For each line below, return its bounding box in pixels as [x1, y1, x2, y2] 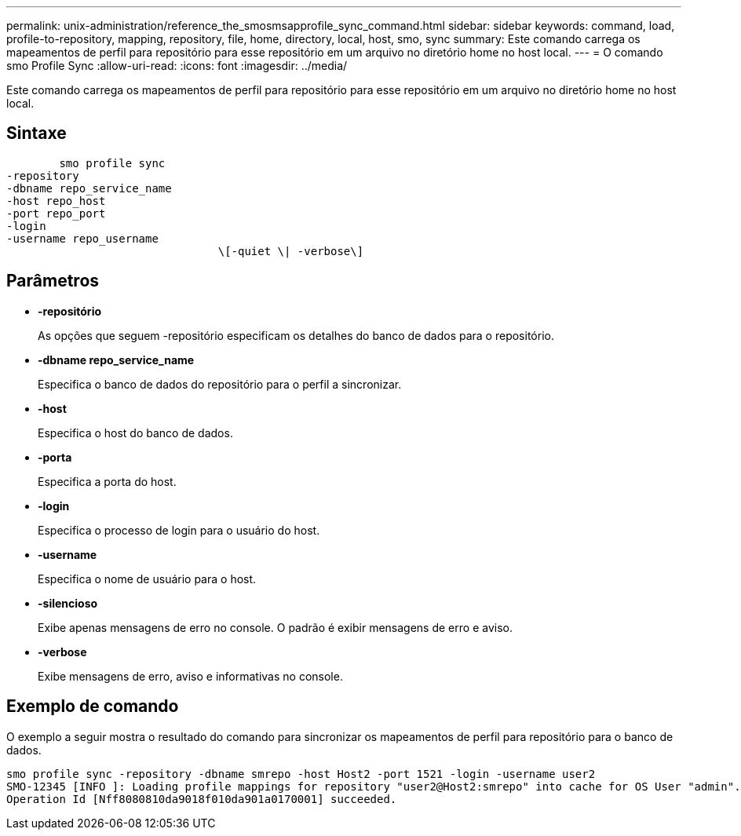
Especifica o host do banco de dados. [38, 425, 233, 440]
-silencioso [38, 596, 98, 610]
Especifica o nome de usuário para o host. [38, 571, 257, 586]
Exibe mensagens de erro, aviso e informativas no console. [38, 669, 343, 683]
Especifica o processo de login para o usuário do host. [38, 523, 320, 537]
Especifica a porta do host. [38, 474, 177, 488]
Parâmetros [6, 271, 100, 291]
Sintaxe [6, 123, 67, 144]
